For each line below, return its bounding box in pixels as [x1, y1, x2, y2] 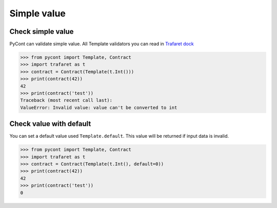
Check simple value [9, 27, 74, 36]
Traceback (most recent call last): [20, 97, 113, 103]
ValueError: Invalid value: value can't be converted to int [20, 105, 177, 110]
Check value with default [9, 119, 91, 128]
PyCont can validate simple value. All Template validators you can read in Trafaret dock [9, 41, 194, 47]
